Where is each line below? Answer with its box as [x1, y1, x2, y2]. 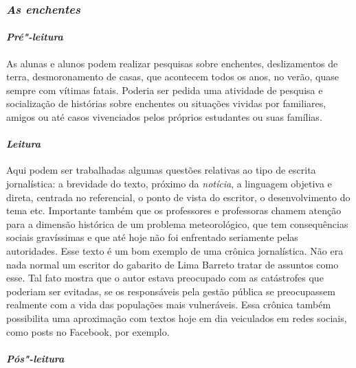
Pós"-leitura [6, 351, 65, 365]
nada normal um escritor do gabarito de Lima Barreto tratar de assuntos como [6, 257, 339, 271]
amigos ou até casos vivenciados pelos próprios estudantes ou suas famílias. [6, 110, 322, 124]
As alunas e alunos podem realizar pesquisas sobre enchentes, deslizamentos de [6, 56, 338, 70]
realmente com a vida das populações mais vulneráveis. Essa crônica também [6, 297, 331, 312]
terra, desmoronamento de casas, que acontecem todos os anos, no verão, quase [6, 69, 340, 84]
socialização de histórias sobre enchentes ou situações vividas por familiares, [6, 96, 326, 111]
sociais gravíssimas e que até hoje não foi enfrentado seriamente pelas [6, 230, 298, 244]
